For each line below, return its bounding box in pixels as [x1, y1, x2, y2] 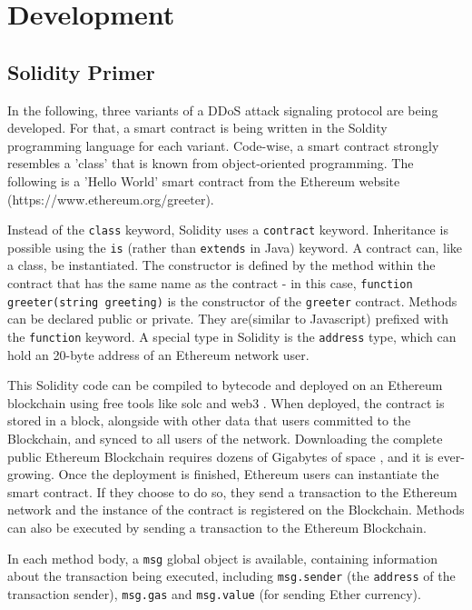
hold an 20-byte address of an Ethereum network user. [7, 345, 310, 364]
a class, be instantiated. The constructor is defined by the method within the [7, 255, 436, 275]
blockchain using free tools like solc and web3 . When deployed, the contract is [7, 393, 445, 412]
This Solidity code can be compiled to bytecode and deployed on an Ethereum [7, 375, 443, 395]
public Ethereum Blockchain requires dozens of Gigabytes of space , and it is [7, 446, 434, 465]
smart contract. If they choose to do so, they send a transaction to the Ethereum [7, 482, 457, 501]
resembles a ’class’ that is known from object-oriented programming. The [7, 154, 414, 173]
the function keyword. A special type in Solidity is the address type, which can [7, 326, 457, 345]
